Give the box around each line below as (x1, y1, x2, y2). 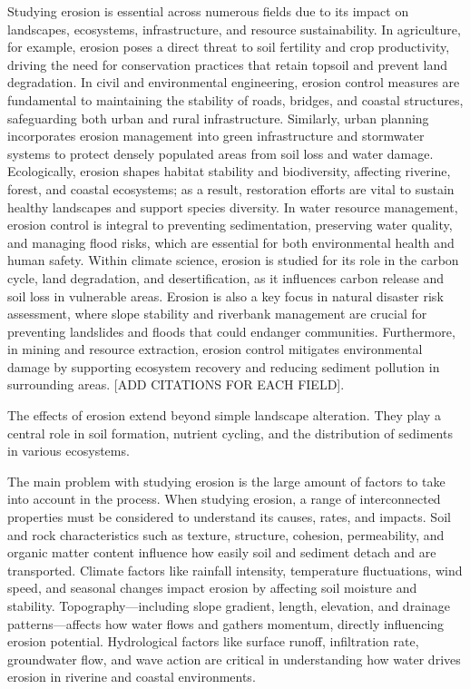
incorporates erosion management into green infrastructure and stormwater (7, 126, 425, 145)
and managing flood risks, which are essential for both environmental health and (7, 232, 455, 251)
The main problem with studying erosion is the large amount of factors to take (7, 471, 446, 490)
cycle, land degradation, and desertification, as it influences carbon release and (7, 268, 445, 287)
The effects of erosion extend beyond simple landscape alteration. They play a (7, 406, 441, 425)
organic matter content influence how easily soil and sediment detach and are (7, 543, 436, 562)
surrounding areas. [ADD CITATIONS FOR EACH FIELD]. (7, 375, 345, 394)
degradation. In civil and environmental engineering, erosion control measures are (7, 73, 460, 92)
